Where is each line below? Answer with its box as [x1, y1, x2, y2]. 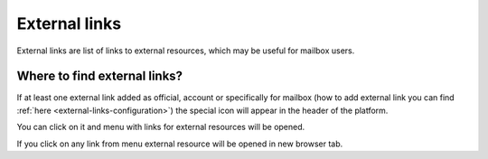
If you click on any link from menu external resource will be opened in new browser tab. [16, 138, 343, 149]
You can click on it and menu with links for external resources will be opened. [16, 122, 305, 133]
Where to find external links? [16, 69, 183, 84]
